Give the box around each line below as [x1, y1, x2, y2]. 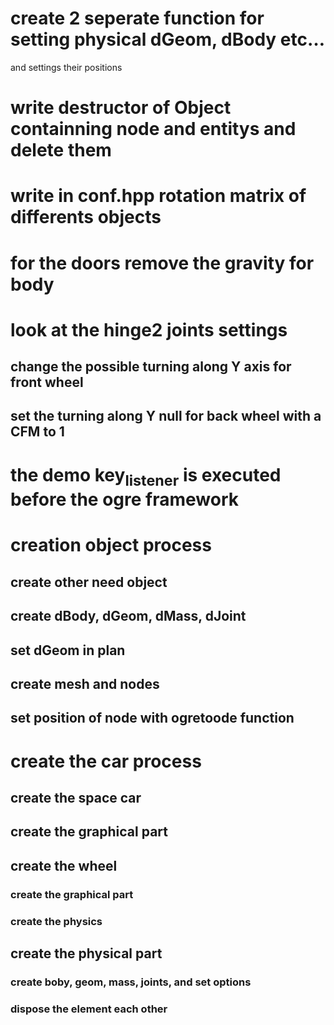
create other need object [10, 573, 168, 591]
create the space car [10, 789, 142, 806]
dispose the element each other [10, 1002, 168, 1016]
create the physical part [10, 945, 163, 962]
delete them [10, 139, 112, 162]
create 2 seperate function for [10, 7, 265, 30]
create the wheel [10, 857, 118, 874]
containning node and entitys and [10, 118, 297, 141]
